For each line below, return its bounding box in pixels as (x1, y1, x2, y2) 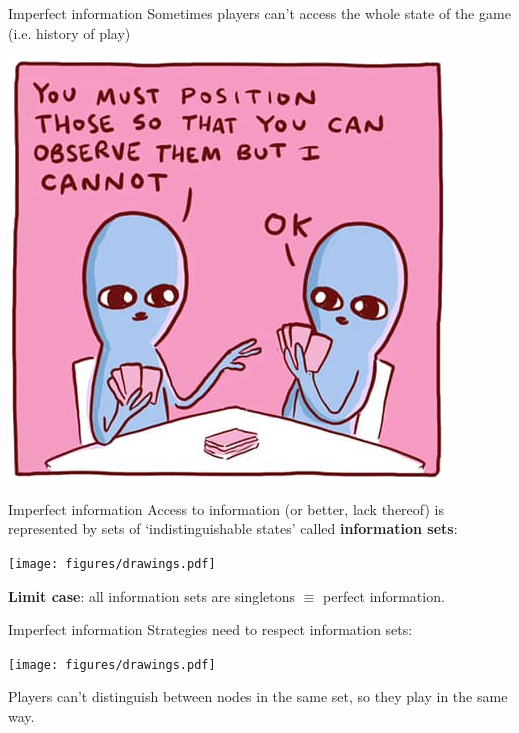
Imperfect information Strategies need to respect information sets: (8, 619, 413, 640)
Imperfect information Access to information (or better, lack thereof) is (8, 498, 445, 519)
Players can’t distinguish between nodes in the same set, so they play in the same (8, 686, 508, 707)
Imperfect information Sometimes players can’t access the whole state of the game (8, 3, 511, 23)
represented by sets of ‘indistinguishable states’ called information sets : (8, 518, 458, 539)
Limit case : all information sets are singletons (8, 585, 296, 606)
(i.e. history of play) (8, 22, 131, 43)
